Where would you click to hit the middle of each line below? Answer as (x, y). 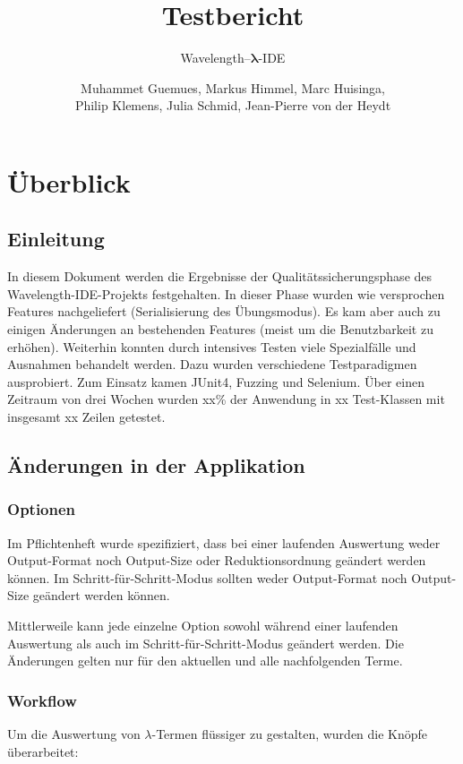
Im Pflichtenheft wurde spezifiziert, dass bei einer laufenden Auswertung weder (224, 542)
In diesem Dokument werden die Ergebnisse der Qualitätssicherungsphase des (220, 276)
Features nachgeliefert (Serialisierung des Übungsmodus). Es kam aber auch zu (224, 311)
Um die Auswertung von (74, 734)
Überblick (69, 181)
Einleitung (56, 239)
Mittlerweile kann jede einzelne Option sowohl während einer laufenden (203, 626)
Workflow (42, 700)
